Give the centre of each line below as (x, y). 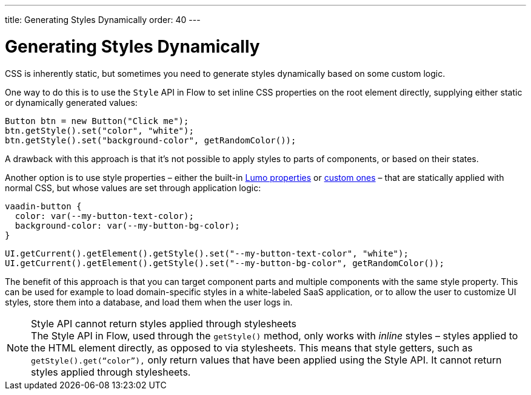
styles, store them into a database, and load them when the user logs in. (149, 302)
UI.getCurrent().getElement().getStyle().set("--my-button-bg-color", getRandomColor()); (225, 263)
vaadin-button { (43, 206)
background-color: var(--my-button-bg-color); (127, 225)
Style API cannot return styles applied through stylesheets (164, 323)
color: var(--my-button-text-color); (104, 216)
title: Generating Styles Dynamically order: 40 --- (103, 20)
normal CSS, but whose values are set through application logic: (133, 188)
